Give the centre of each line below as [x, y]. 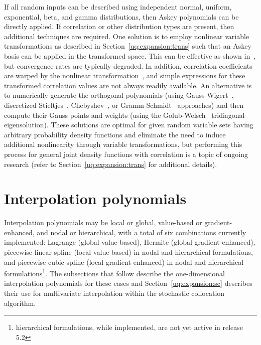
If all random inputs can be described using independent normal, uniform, [118, 7]
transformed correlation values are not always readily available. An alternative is [128, 85]
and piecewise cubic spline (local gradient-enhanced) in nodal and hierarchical [124, 262]
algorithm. [20, 303]
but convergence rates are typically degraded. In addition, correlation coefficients [128, 65]
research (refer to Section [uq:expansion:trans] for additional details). [111, 164]
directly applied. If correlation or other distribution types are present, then [119, 26]
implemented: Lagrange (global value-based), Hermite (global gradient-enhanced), [130, 242]
